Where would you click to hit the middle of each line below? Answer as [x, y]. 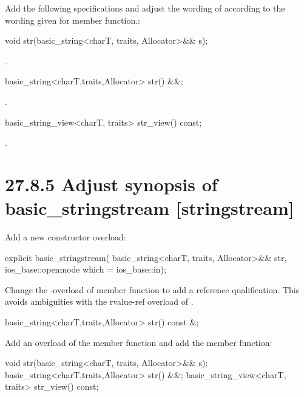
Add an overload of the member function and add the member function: [139, 342]
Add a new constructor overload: [66, 237]
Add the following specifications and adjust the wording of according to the [145, 8]
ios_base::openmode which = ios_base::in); [86, 269]
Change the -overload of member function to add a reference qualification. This [152, 289]
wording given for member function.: [73, 20]
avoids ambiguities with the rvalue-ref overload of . [99, 301]
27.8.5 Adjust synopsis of [111, 184]
